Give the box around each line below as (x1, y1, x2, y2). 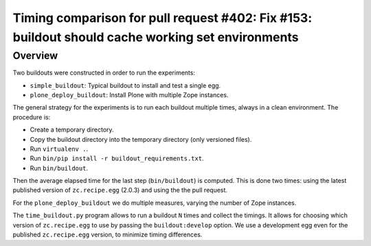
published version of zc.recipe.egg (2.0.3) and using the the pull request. (12, 186, 228, 195)
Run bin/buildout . (30, 164, 89, 172)
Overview (12, 49, 58, 62)
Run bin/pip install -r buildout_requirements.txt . (30, 154, 204, 162)
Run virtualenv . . (30, 145, 89, 153)
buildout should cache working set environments (12, 29, 299, 45)
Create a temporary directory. (30, 125, 114, 134)
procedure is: (12, 113, 51, 121)
